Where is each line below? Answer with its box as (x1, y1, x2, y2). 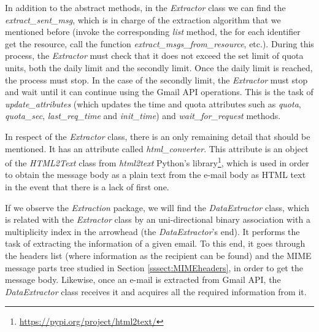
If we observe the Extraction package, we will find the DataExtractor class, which (5, 201, 310, 214)
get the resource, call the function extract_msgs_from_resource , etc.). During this (5, 37, 314, 50)
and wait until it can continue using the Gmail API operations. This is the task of (5, 85, 313, 98)
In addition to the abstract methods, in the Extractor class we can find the (5, 1, 286, 14)
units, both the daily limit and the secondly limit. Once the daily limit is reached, (5, 61, 313, 74)
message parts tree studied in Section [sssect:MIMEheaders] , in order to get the (5, 261, 303, 274)
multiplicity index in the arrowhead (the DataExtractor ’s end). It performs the (5, 225, 300, 237)
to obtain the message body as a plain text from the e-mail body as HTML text (5, 168, 306, 181)
